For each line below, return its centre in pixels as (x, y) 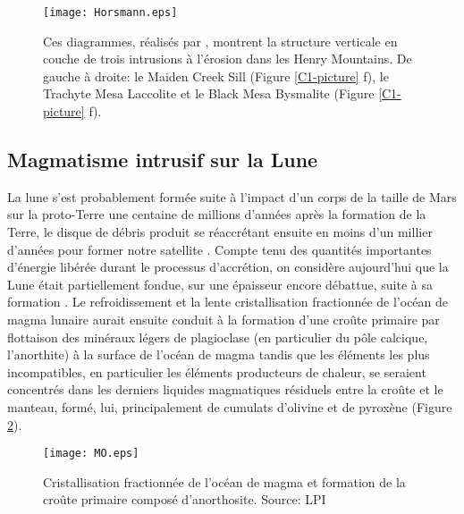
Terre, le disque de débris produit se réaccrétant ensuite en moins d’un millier (220, 232)
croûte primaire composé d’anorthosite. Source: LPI (185, 499)
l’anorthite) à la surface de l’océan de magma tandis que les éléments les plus (219, 354)
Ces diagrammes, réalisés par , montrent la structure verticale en (220, 41)
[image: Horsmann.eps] (110, 13)
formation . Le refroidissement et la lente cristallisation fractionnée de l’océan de (228, 302)
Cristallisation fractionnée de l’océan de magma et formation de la (224, 481)
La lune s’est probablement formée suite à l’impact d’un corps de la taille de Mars (232, 196)
